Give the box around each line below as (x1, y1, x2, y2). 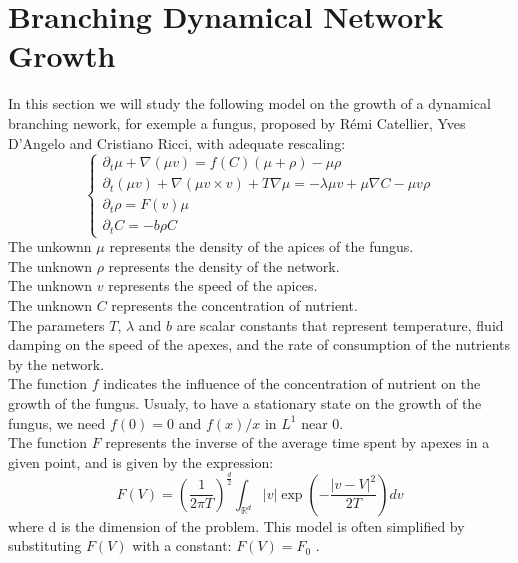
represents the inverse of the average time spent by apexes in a (105, 432, 490, 453)
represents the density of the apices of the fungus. (109, 236, 414, 257)
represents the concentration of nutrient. (111, 294, 358, 315)
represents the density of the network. (108, 255, 340, 276)
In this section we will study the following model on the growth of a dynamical (8, 93, 491, 114)
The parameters (8, 314, 105, 335)
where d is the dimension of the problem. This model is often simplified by (8, 515, 465, 536)
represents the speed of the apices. (108, 275, 318, 296)
